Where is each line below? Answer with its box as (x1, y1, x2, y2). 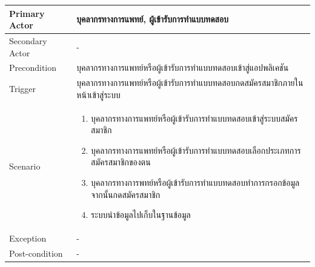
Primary (9, 7, 45, 19)
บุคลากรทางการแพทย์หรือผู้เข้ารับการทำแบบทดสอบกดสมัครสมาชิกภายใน (76, 76, 303, 89)
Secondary (9, 34, 47, 47)
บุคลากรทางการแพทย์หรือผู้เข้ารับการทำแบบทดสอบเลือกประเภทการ (91, 143, 301, 156)
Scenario (9, 160, 41, 173)
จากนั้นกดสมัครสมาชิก (91, 188, 161, 200)
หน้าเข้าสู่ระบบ (76, 88, 121, 101)
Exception (9, 232, 47, 245)
